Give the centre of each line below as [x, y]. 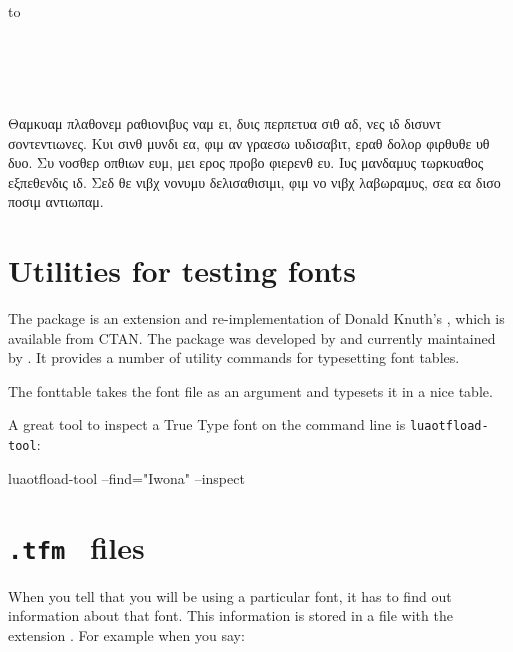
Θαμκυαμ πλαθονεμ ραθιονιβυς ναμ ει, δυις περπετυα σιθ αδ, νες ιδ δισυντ [225, 122]
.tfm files [76, 546]
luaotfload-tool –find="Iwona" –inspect [126, 477]
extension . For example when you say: [126, 634]
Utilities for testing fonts [182, 270]
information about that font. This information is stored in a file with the [230, 615]
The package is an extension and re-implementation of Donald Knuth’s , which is [256, 318]
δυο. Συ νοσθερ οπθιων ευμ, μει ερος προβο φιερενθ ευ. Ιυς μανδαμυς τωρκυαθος [246, 162]
